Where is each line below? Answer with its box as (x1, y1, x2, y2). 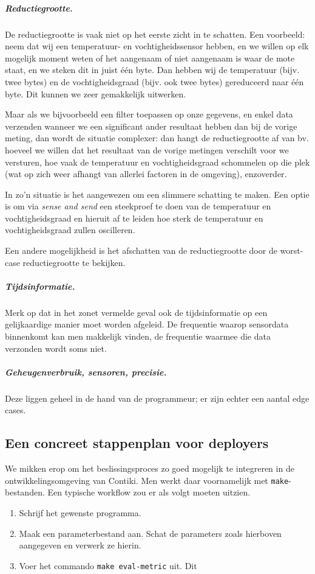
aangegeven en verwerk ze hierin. (19, 539, 141, 551)
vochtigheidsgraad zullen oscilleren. (5, 223, 135, 236)
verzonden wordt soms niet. (5, 341, 107, 354)
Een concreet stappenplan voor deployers (5, 433, 269, 452)
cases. (5, 404, 26, 416)
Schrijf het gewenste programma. (19, 506, 141, 519)
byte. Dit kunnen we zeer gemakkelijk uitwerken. (5, 87, 186, 100)
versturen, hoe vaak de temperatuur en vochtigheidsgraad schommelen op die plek (5, 155, 310, 168)
